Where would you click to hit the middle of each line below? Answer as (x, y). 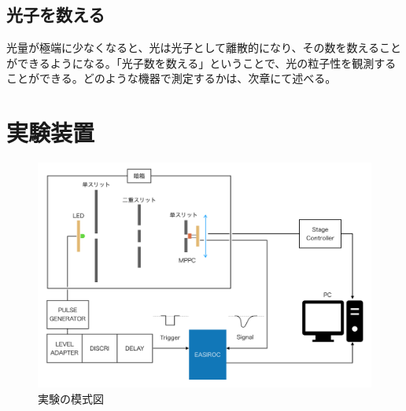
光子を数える (56, 15)
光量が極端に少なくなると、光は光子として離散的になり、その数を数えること (204, 48)
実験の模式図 (71, 398)
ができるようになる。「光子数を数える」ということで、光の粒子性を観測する (201, 62)
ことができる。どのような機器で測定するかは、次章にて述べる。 (172, 78)
